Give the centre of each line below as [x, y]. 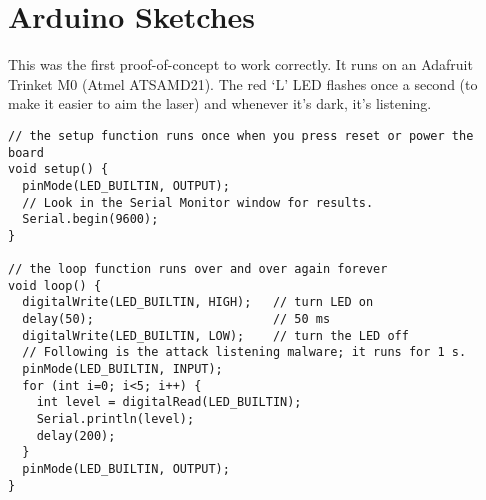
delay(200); [76, 435]
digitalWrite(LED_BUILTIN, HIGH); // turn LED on [198, 302]
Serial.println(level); [115, 419]
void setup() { [58, 169]
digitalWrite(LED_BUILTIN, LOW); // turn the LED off [215, 335]
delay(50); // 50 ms [176, 319]
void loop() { [55, 285]
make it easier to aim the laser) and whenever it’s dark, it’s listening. [220, 103]
